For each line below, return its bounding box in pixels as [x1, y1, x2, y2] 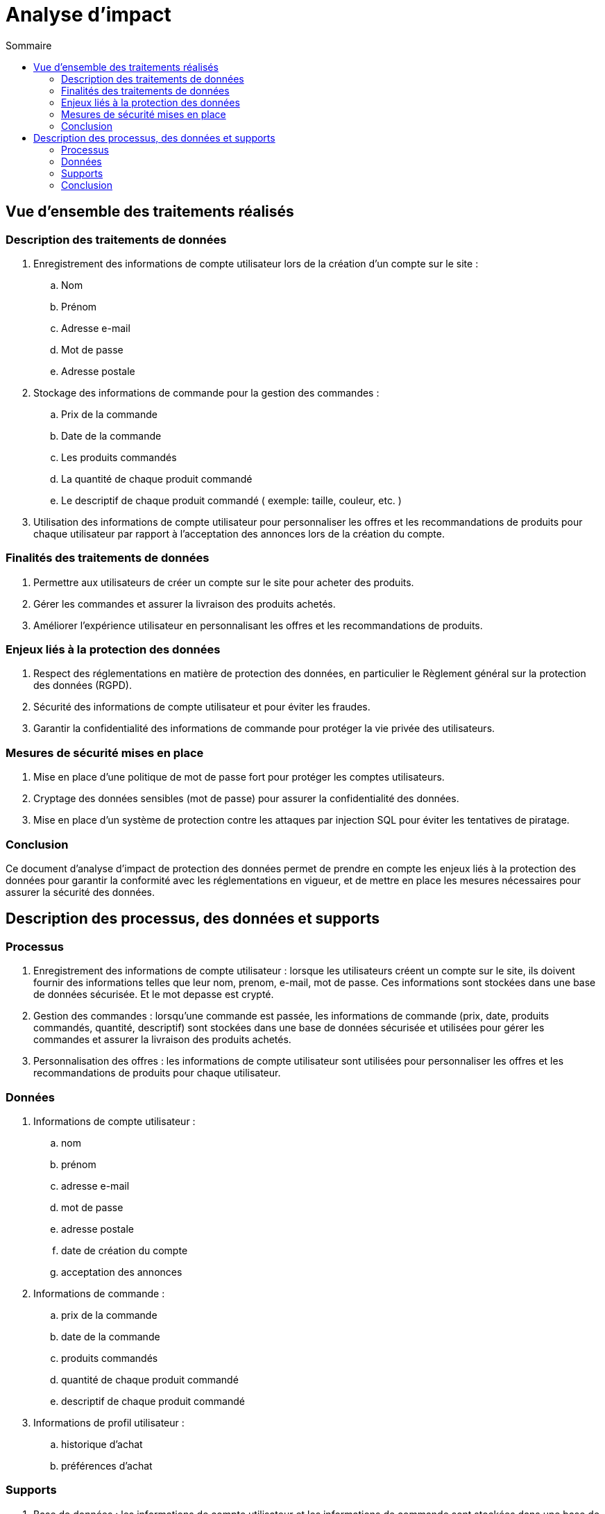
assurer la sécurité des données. [6, 885, 155, 898]
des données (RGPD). [33, 679, 132, 692]
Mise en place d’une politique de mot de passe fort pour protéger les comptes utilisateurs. [33, 771, 445, 783]
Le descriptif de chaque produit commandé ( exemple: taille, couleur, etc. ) [61, 494, 402, 506]
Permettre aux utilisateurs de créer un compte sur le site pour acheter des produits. [33, 576, 414, 588]
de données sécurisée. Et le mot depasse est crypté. [33, 988, 274, 1001]
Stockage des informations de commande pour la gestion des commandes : [33, 386, 380, 399]
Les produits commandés [61, 451, 177, 463]
